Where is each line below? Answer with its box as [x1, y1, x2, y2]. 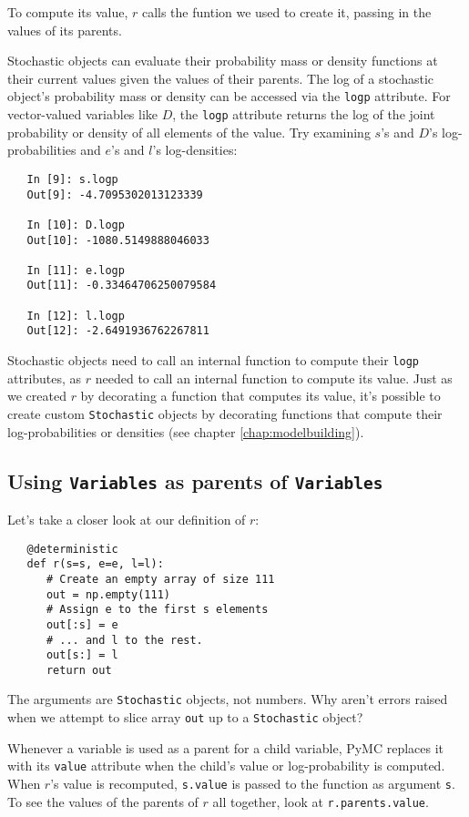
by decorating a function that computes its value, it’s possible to [80, 386, 441, 405]
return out [46, 663, 112, 677]
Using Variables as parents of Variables [7, 466, 383, 495]
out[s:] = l [46, 648, 118, 662]
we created [7, 386, 66, 405]
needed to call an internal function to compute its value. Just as [95, 368, 453, 387]
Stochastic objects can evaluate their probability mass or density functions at [7, 51, 438, 70]
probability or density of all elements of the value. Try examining [7, 122, 371, 141]
